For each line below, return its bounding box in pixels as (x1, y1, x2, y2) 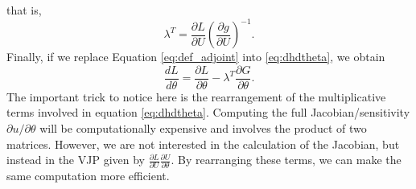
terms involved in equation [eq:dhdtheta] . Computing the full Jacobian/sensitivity (6, 104, 410, 121)
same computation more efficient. (6, 167, 170, 184)
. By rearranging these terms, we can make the (171, 151, 402, 168)
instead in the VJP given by (6, 151, 145, 168)
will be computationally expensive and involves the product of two (39, 119, 367, 136)
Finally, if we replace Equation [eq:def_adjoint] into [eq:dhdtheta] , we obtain (6, 48, 385, 65)
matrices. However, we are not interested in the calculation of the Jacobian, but (6, 135, 400, 152)
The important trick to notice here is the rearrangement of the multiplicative (6, 88, 386, 105)
